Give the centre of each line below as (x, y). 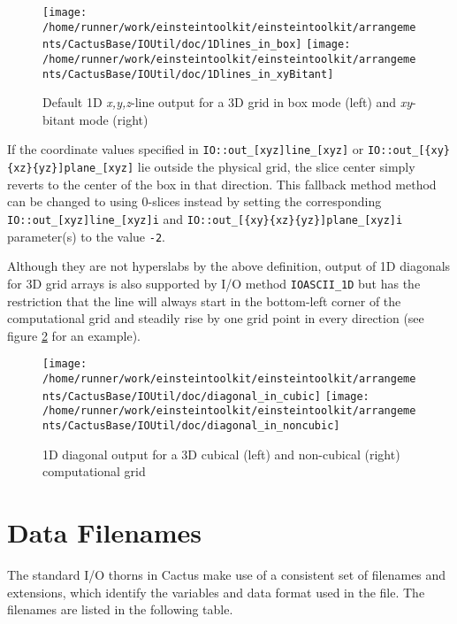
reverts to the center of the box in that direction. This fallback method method (222, 184)
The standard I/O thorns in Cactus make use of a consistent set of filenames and (227, 574)
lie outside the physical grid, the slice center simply (276, 167)
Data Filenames (104, 532)
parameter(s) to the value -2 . (86, 236)
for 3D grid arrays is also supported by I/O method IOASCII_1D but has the (214, 283)
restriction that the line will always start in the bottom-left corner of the (204, 300)
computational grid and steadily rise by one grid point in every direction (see (216, 318)
